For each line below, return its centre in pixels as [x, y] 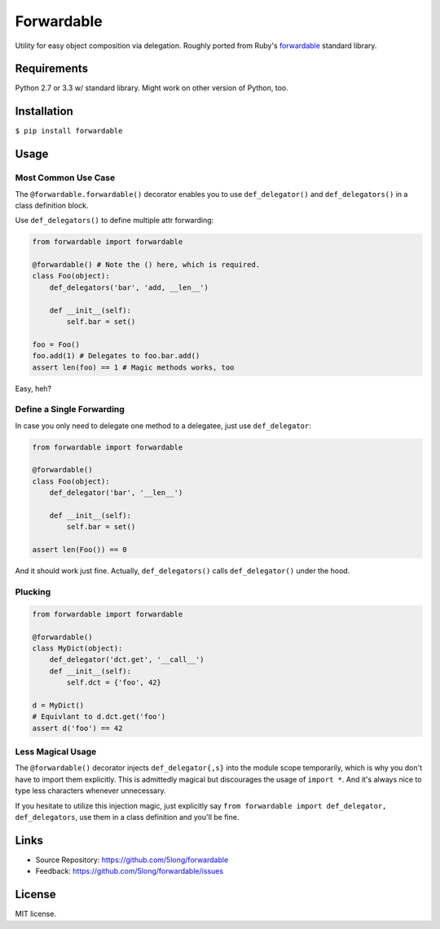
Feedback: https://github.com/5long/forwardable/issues [130, 871]
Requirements [52, 69]
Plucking [33, 592]
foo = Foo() [56, 344]
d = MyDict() [58, 705]
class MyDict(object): [77, 648]
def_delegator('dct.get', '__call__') [127, 660]
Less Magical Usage [56, 752]
